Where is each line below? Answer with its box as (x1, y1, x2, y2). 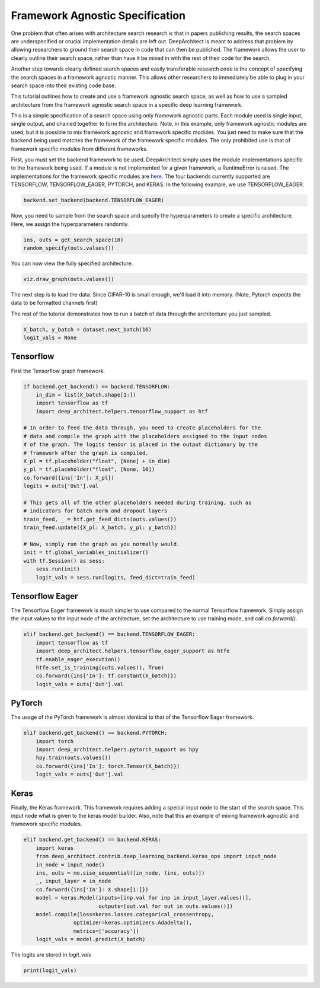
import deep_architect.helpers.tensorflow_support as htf (36, 408, 208, 415)
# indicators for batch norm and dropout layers (23, 508, 168, 514)
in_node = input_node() (36, 861, 105, 868)
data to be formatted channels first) (11, 299, 98, 307)
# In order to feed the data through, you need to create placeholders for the (23, 425, 261, 431)
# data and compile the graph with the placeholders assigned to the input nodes (23, 433, 268, 439)
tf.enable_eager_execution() (36, 656, 121, 662)
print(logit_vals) (23, 967, 77, 974)
